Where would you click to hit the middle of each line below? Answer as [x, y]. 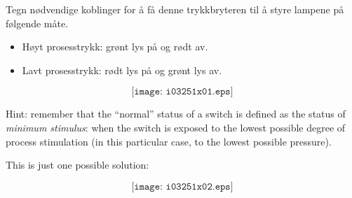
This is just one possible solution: [77, 165]
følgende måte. [37, 23]
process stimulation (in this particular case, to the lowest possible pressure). [169, 141]
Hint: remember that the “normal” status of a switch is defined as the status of [176, 114]
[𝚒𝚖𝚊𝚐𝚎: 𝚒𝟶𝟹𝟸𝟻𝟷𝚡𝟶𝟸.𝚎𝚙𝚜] [182, 186]
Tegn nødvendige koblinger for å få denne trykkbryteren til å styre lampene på [175, 9]
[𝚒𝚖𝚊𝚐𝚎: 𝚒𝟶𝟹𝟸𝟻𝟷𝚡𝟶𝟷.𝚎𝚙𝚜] [182, 92]
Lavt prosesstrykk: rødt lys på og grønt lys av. [122, 70]
